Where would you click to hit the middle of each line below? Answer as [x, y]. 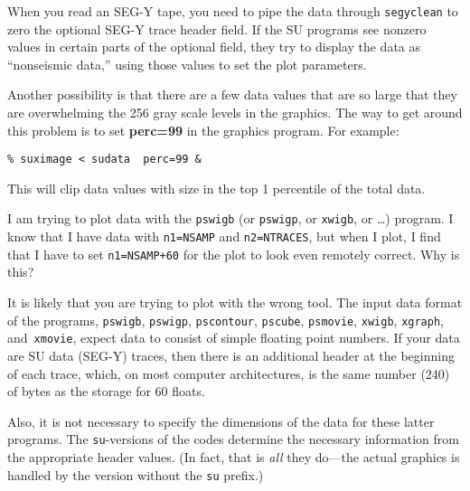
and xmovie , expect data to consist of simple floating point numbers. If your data [234, 338]
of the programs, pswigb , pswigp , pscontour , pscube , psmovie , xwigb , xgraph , [226, 320]
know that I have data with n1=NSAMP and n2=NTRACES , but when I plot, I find [224, 236]
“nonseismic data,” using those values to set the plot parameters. [187, 64]
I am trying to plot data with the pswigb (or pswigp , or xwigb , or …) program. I [230, 218]
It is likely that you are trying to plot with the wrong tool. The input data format [235, 302]
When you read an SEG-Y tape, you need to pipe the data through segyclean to [233, 11]
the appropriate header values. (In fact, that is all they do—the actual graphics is [234, 456]
